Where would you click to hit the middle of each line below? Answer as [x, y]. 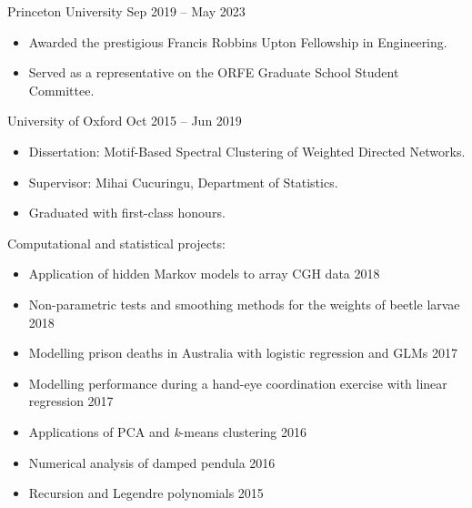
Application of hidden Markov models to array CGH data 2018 [204, 274]
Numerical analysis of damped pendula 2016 [152, 462]
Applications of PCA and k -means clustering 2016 [168, 431]
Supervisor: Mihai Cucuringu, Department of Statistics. [183, 182]
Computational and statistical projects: [116, 243]
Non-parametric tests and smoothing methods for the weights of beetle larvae [244, 304]
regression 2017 [71, 401]
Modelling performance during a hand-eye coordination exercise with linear [238, 383]
